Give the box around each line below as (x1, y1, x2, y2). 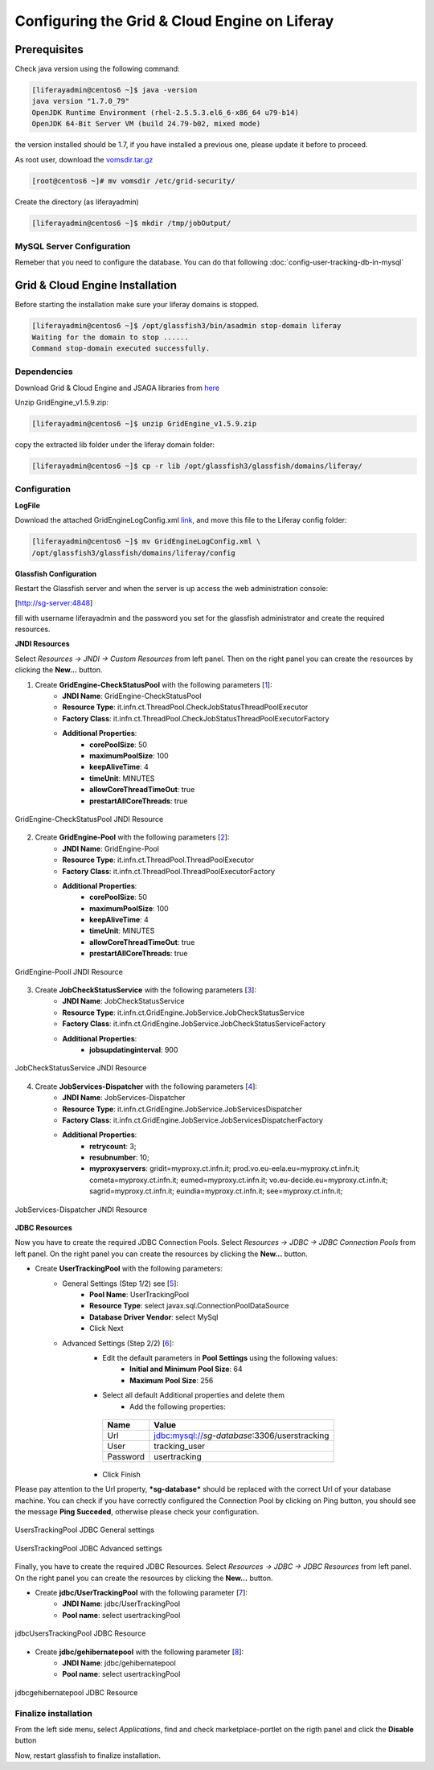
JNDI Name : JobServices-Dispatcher (62, 1093, 186, 1103)
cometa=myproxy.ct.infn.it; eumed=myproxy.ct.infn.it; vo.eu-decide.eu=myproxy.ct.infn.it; (89, 1175, 388, 1185)
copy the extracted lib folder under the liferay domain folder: (14, 440, 215, 450)
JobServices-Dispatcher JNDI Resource (14, 1205, 148, 1214)
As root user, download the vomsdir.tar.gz (14, 154, 154, 164)
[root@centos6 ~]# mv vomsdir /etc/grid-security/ (31, 176, 236, 185)
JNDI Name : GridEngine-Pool (62, 844, 160, 853)
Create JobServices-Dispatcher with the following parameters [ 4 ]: (35, 1082, 257, 1091)
